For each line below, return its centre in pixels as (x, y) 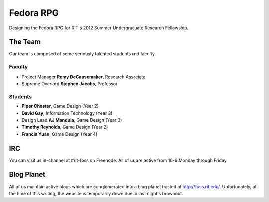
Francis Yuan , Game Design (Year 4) (60, 134)
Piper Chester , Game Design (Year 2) (60, 106)
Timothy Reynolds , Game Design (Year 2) (65, 127)
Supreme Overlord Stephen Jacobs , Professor (69, 83)
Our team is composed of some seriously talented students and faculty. (83, 54)
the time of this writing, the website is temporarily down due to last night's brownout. (96, 193)
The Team (25, 42)
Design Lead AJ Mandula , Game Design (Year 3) (72, 120)
